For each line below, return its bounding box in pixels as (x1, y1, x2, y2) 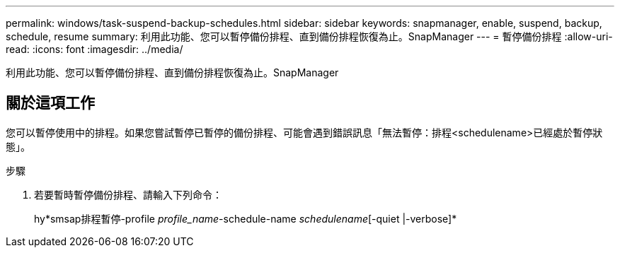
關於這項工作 (6, 94, 95, 112)
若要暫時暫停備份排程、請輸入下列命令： (34, 188, 222, 201)
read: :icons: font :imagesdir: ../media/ (6, 43, 183, 55)
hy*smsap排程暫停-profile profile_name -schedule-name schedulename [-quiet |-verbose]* (34, 212, 457, 225)
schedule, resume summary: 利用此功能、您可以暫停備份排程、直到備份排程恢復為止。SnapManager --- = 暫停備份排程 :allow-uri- (6, 30, 613, 42)
